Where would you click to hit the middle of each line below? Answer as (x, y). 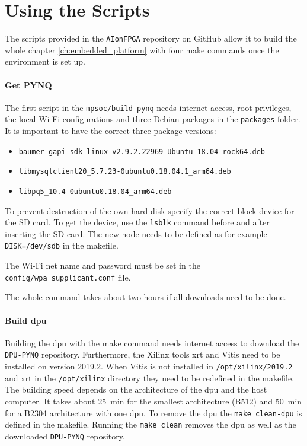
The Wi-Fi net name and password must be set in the (103, 265)
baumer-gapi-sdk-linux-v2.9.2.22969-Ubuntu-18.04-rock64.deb (142, 152)
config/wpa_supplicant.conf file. (68, 277)
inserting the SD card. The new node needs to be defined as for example (136, 233)
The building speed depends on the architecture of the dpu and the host (136, 389)
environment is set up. (45, 61)
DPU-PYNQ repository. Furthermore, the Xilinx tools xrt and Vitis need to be (143, 354)
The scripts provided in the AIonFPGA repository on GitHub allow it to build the (151, 38)
